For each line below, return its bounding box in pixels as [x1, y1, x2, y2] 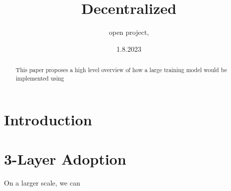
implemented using [15, 74, 64, 82]
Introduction [4, 109, 92, 130]
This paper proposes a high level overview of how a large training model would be [15, 66, 227, 74]
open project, [109, 27, 149, 37]
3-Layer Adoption [4, 148, 126, 169]
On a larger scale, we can [4, 177, 80, 188]
